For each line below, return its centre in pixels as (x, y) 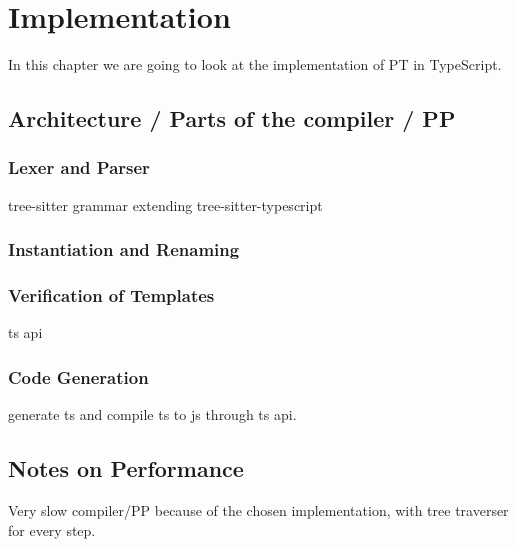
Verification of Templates (111, 295)
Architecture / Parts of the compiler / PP (232, 118)
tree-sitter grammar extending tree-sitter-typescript (165, 204)
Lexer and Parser (79, 167)
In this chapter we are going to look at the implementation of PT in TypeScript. (255, 64)
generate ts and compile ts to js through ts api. (152, 414)
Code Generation (78, 376)
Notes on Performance (126, 468)
